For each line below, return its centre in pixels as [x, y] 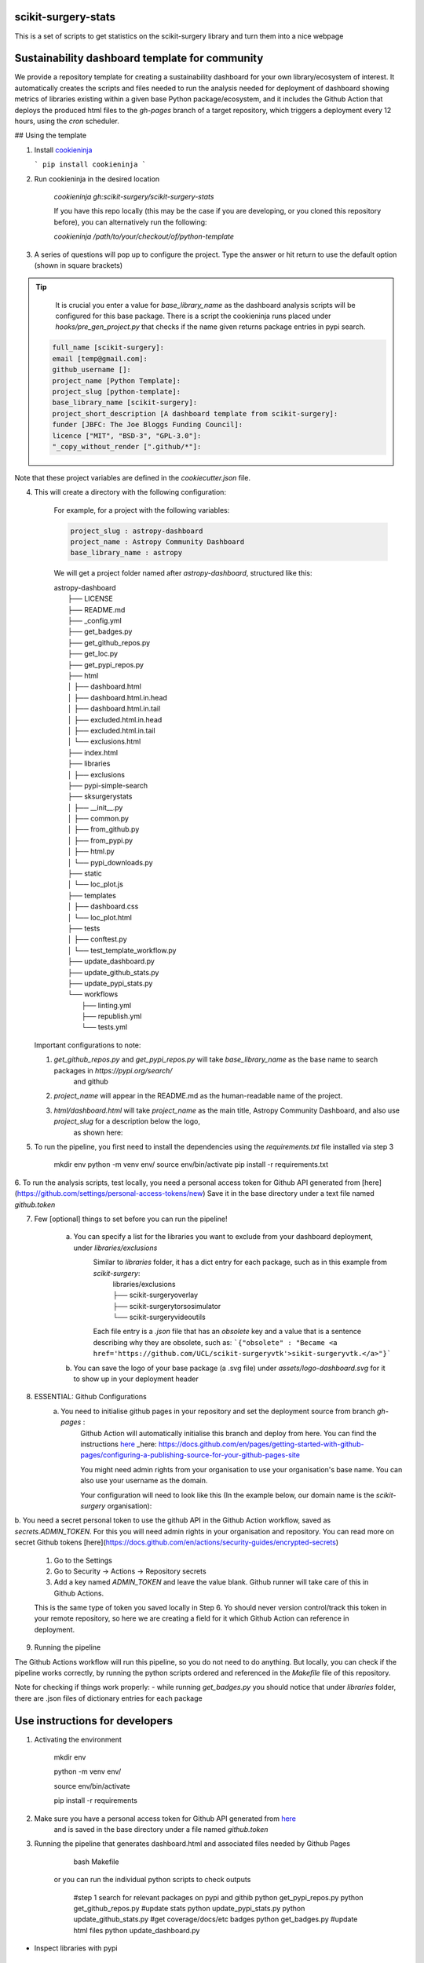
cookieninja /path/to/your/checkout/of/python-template [144, 236]
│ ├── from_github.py [104, 829]
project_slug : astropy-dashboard [137, 531]
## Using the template [50, 135]
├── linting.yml [106, 1005]
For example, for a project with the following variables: [142, 510]
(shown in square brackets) [79, 265]
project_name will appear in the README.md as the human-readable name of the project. [198, 1096]
